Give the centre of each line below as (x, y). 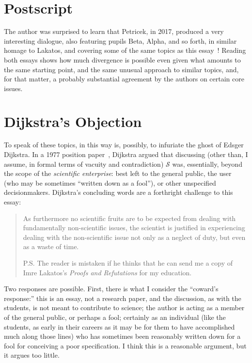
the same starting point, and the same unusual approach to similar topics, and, (121, 69)
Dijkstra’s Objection (73, 121)
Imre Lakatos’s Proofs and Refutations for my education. (107, 272)
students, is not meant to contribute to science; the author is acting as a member (124, 308)
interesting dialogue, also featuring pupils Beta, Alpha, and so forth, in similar (120, 40)
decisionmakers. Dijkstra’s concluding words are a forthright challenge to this (118, 192)
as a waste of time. (51, 246)
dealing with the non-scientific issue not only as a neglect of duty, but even (134, 237)
